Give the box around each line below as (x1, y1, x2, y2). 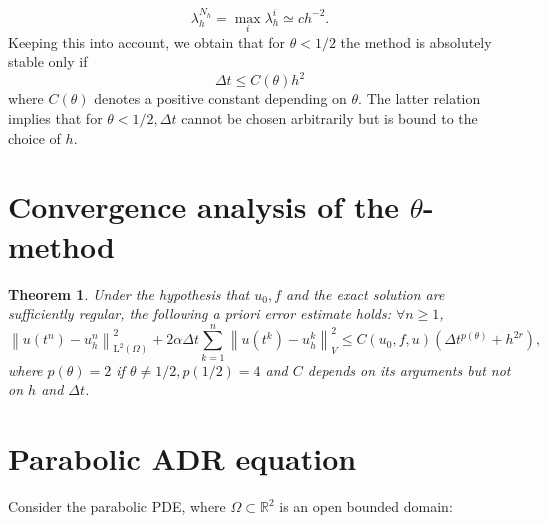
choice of (8, 127, 61, 148)
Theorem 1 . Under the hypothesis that (8, 283, 250, 304)
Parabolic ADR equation (8, 438, 357, 479)
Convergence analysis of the (8, 186, 400, 227)
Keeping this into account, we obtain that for (8, 31, 286, 52)
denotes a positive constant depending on (94, 88, 347, 109)
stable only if (8, 51, 88, 72)
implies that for (8, 108, 103, 128)
